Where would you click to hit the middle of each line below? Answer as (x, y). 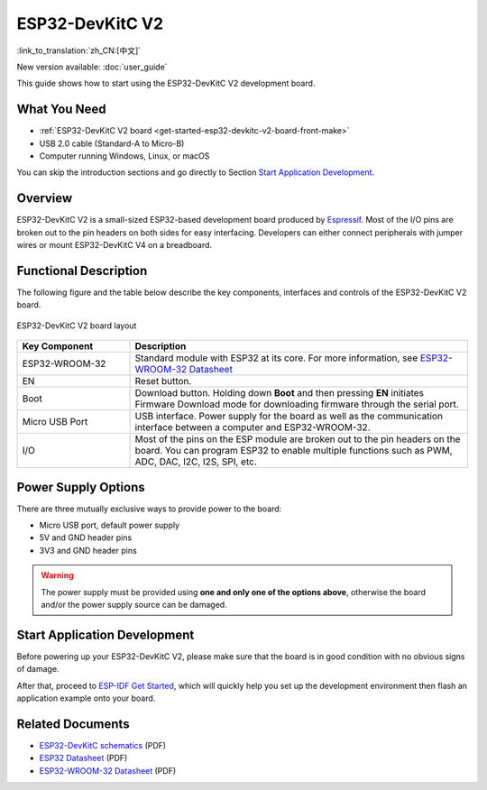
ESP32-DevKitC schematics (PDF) (103, 746)
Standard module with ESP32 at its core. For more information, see (276, 358)
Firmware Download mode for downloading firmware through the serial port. (297, 404)
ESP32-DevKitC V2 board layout (77, 326)
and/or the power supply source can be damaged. (134, 605)
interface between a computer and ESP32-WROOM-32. (253, 427)
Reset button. (163, 381)
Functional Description (82, 271)
